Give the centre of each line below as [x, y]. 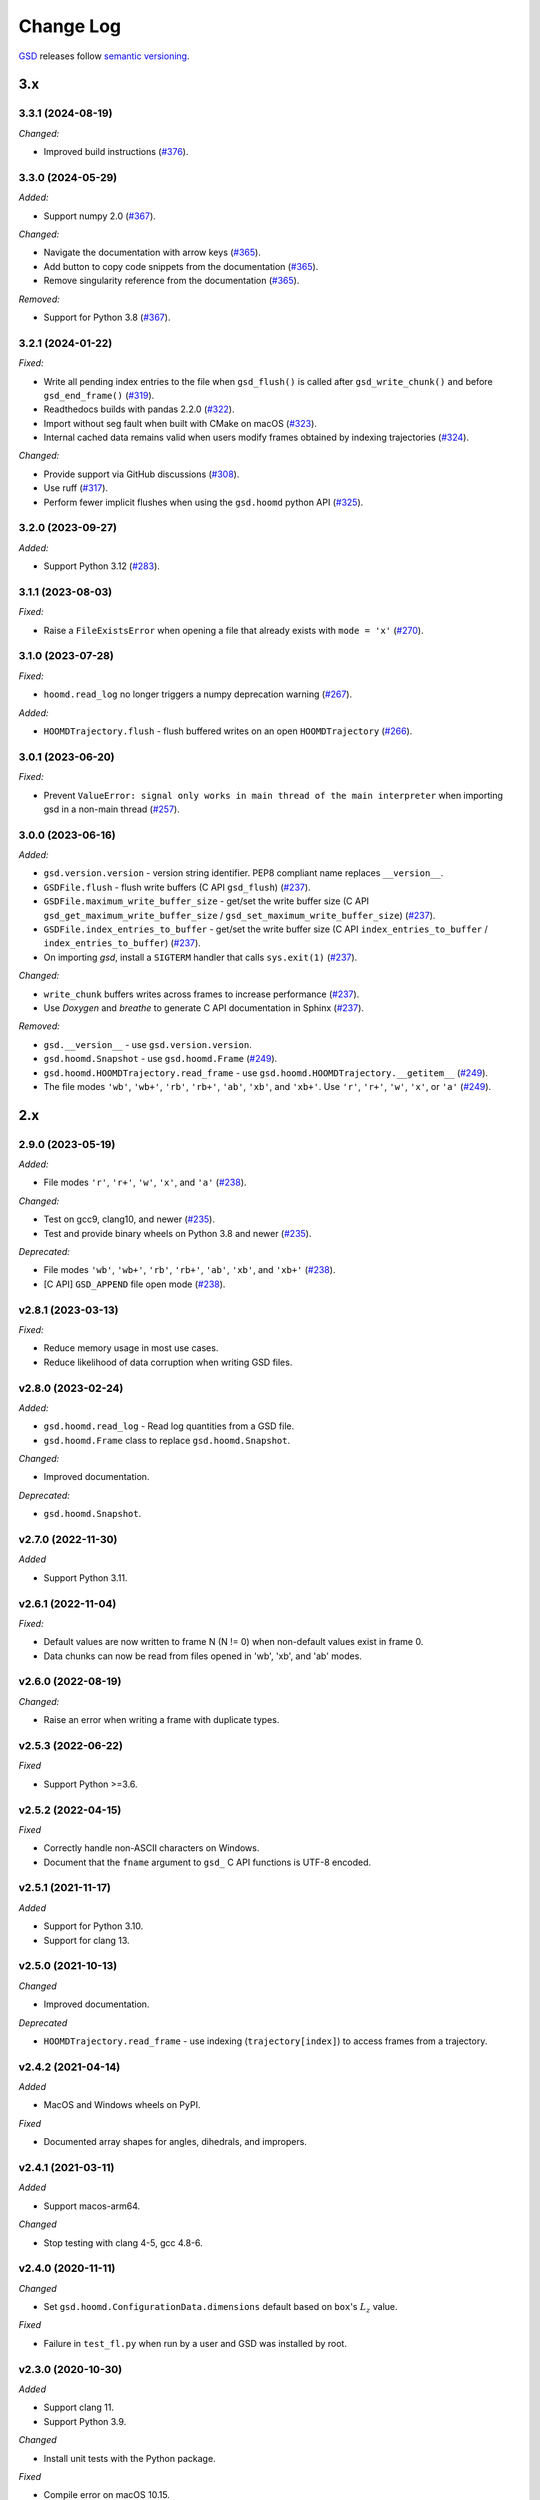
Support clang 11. [79, 2407]
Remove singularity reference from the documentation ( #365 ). [171, 281]
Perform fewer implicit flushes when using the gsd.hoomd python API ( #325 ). [203, 502]
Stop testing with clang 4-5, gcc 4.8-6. [123, 2242]
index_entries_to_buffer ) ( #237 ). [122, 943]
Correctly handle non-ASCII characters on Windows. [151, 1848]
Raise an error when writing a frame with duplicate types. [161, 1720]
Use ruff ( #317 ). [76, 488]
